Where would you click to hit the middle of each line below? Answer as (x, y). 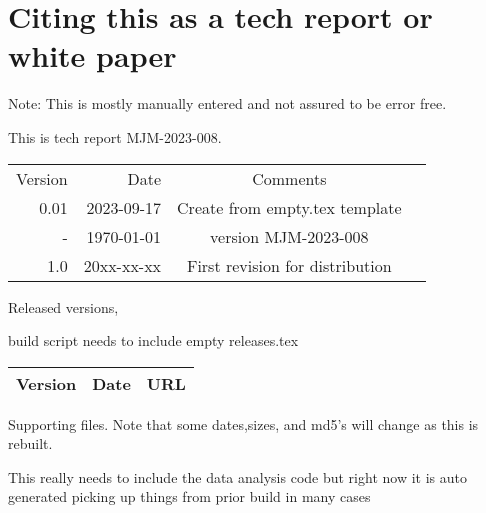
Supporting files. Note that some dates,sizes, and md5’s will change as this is (243, 423)
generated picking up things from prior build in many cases (189, 496)
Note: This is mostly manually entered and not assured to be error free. (227, 103)
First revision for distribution (289, 265)
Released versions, (63, 306)
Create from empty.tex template (289, 207)
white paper (92, 55)
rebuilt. (30, 443)
